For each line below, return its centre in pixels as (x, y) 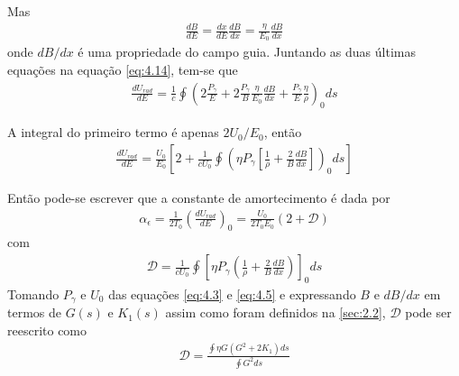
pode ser (428, 312)
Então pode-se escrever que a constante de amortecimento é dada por (199, 198)
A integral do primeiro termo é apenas (113, 132)
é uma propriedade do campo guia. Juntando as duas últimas (247, 52)
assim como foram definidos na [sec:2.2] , (275, 312)
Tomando (33, 293)
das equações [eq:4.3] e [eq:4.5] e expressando (232, 293)
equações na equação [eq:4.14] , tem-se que (123, 69)
